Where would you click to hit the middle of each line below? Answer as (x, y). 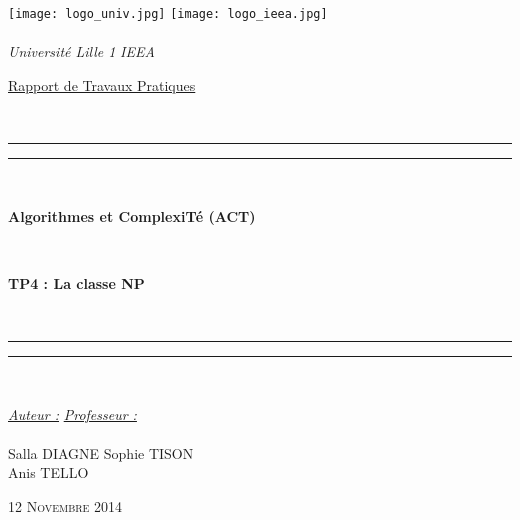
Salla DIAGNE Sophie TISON (101, 452)
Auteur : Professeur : (72, 413)
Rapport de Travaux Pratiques (102, 84)
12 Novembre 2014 (65, 505)
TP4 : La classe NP (76, 282)
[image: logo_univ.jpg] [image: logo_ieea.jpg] (168, 14)
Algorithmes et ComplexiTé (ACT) (132, 215)
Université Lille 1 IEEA (81, 51)
